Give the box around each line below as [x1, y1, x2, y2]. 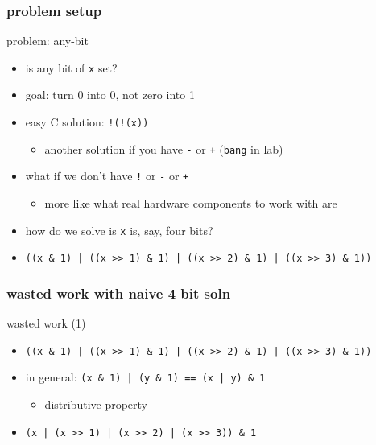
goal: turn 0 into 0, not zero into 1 [25, 86, 195, 103]
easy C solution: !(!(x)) [25, 113, 149, 130]
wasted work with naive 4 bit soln [6, 282, 231, 303]
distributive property [44, 396, 147, 413]
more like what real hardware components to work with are [44, 195, 337, 212]
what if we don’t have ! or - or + [25, 167, 189, 184]
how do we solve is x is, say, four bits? [25, 221, 213, 238]
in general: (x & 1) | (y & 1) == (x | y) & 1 [25, 369, 266, 385]
